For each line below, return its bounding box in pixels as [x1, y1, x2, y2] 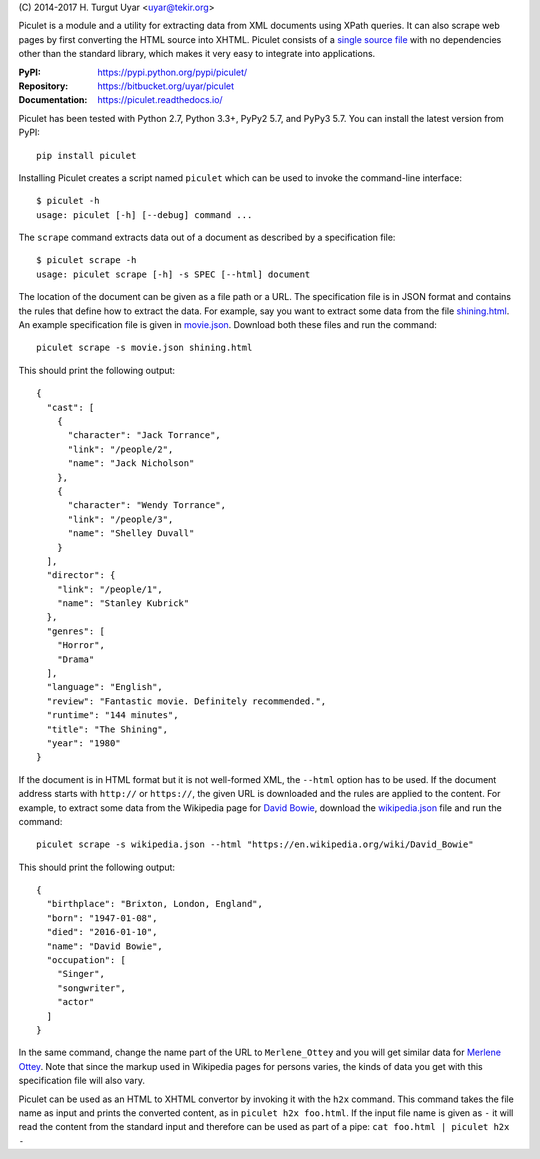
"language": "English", [46, 681, 164, 693]
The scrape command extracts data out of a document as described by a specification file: [18, 231, 396, 244]
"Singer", [56, 968, 105, 980]
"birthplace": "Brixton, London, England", [46, 898, 264, 910]
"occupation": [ [46, 955, 127, 966]
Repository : [18, 80, 69, 92]
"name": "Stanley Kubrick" [56, 598, 190, 609]
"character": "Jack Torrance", [67, 430, 222, 441]
